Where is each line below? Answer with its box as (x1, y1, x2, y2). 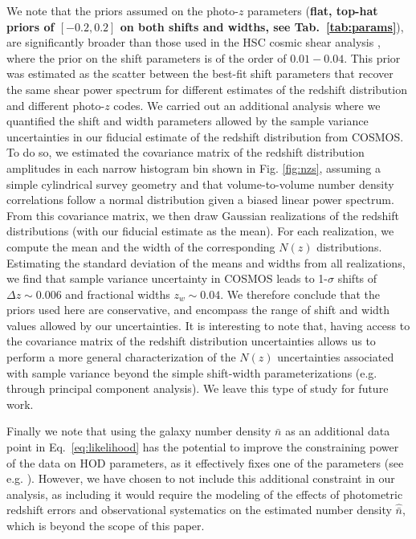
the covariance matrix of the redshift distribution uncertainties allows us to (6, 333, 376, 349)
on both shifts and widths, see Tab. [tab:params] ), (120, 18, 404, 35)
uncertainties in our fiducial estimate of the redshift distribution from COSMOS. (6, 128, 404, 145)
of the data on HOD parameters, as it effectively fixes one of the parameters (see (6, 454, 404, 471)
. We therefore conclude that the (220, 285, 381, 302)
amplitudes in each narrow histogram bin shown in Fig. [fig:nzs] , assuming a (6, 159, 381, 176)
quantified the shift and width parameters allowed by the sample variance (6, 112, 369, 129)
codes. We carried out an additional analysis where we (113, 96, 381, 113)
